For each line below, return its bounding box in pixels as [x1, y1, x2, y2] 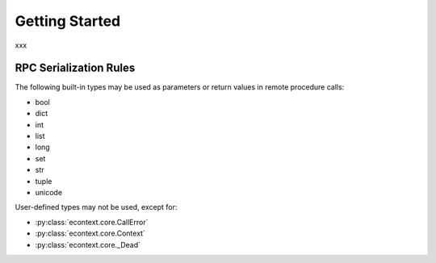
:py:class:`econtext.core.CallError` [35, 217, 149, 227]
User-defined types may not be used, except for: [15, 202, 178, 212]
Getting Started [15, 12, 121, 30]
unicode [35, 187, 63, 197]
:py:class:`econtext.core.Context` [35, 228, 145, 238]
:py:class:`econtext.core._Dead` [35, 240, 141, 249]
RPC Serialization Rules [15, 61, 136, 75]
